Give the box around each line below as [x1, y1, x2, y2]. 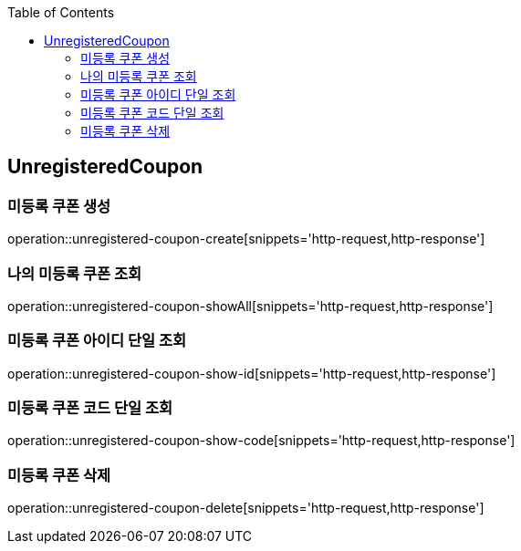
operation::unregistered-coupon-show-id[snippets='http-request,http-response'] [7, 365, 496, 381]
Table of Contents [7, 5, 115, 20]
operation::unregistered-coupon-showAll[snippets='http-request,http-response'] [7, 297, 494, 314]
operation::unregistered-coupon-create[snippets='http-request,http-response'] [7, 231, 485, 247]
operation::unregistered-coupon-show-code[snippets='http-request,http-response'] [7, 432, 516, 449]
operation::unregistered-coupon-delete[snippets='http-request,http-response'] [7, 500, 485, 516]
